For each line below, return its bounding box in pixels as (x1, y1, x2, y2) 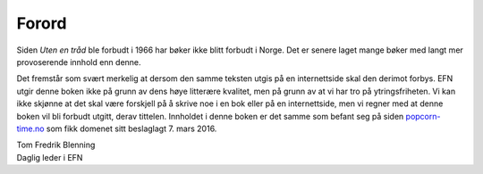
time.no (16, 123, 45, 134)
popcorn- (405, 111, 441, 121)
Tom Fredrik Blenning (16, 139, 96, 151)
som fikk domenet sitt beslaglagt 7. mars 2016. (46, 123, 217, 134)
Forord (16, 13, 67, 33)
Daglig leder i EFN (16, 152, 83, 162)
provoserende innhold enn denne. (16, 56, 142, 67)
